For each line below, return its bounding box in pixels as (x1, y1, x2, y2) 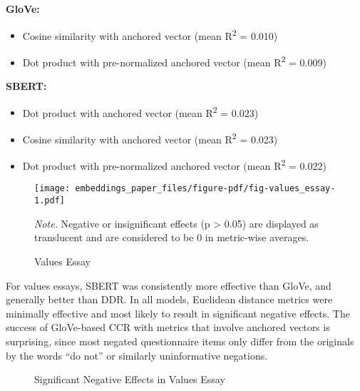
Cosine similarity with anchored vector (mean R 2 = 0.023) (22, 129, 278, 146)
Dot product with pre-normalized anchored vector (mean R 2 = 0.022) (22, 156, 326, 173)
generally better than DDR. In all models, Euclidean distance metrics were (6, 292, 333, 307)
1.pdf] (34, 195, 65, 206)
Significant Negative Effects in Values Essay (34, 372, 225, 387)
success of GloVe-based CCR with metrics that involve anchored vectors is (6, 320, 330, 335)
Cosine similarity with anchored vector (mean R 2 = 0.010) (22, 26, 278, 43)
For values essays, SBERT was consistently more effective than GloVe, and (6, 278, 331, 293)
